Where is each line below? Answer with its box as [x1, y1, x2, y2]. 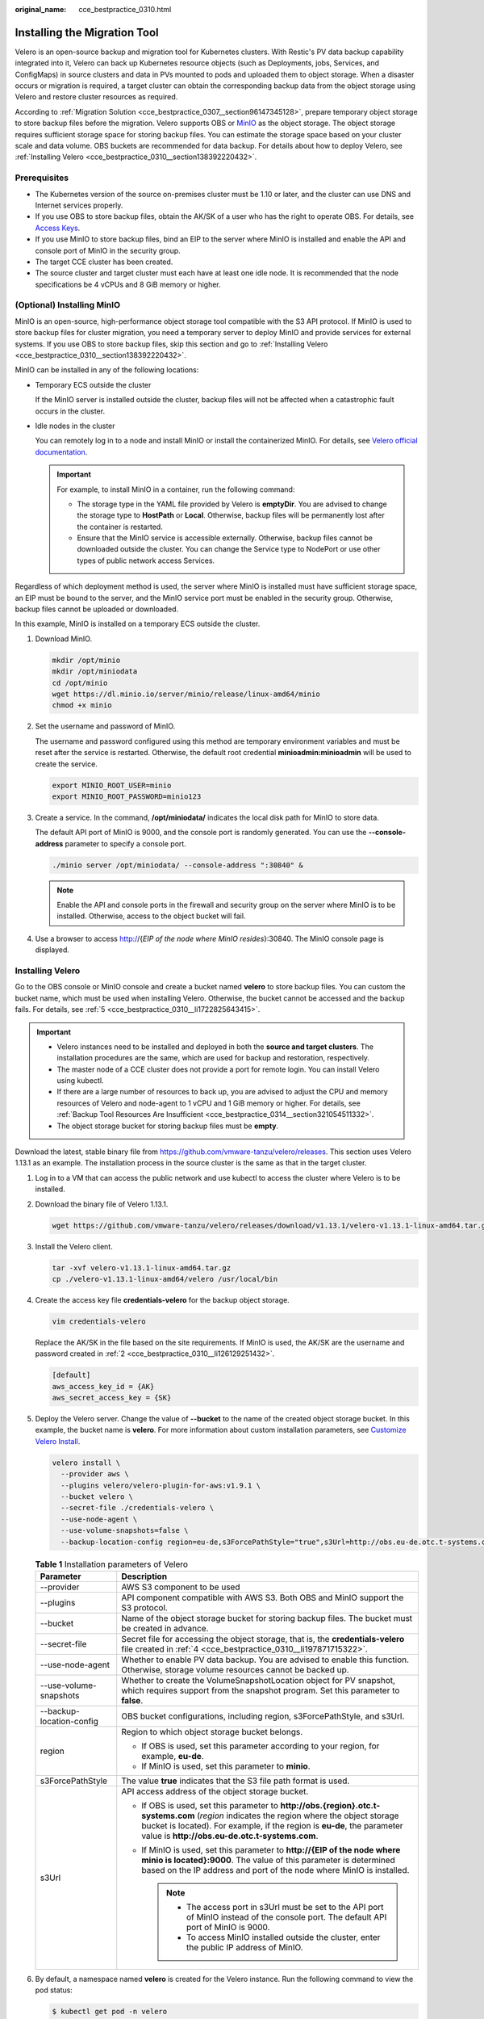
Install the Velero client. [35, 1241, 113, 1251]
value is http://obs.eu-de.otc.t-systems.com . [141, 1830, 319, 1841]
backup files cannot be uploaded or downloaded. [15, 604, 179, 614]
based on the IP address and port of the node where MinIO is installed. [141, 1864, 410, 1875]
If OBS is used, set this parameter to [141, 1799, 278, 1811]
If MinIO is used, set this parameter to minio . [141, 1761, 311, 1772]
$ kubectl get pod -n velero [52, 2007, 168, 2017]
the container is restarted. [77, 522, 163, 531]
